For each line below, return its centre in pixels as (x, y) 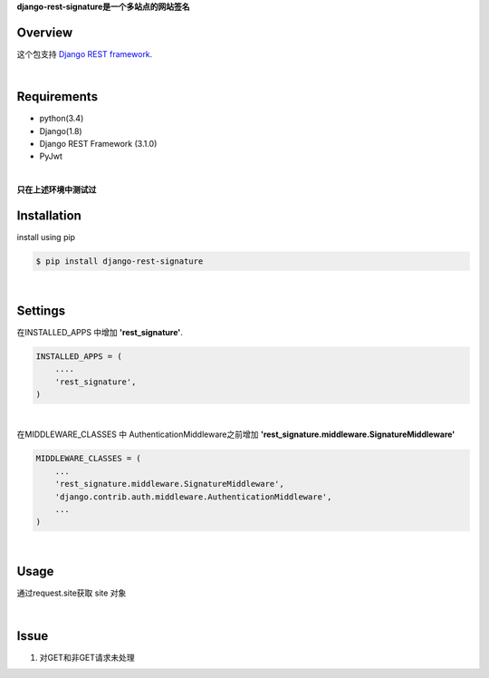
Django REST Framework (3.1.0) (98, 143)
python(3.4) (62, 119)
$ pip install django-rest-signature (120, 262)
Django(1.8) (61, 131)
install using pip (46, 237)
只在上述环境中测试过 (57, 189)
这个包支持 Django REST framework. (85, 53)
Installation (49, 215)
